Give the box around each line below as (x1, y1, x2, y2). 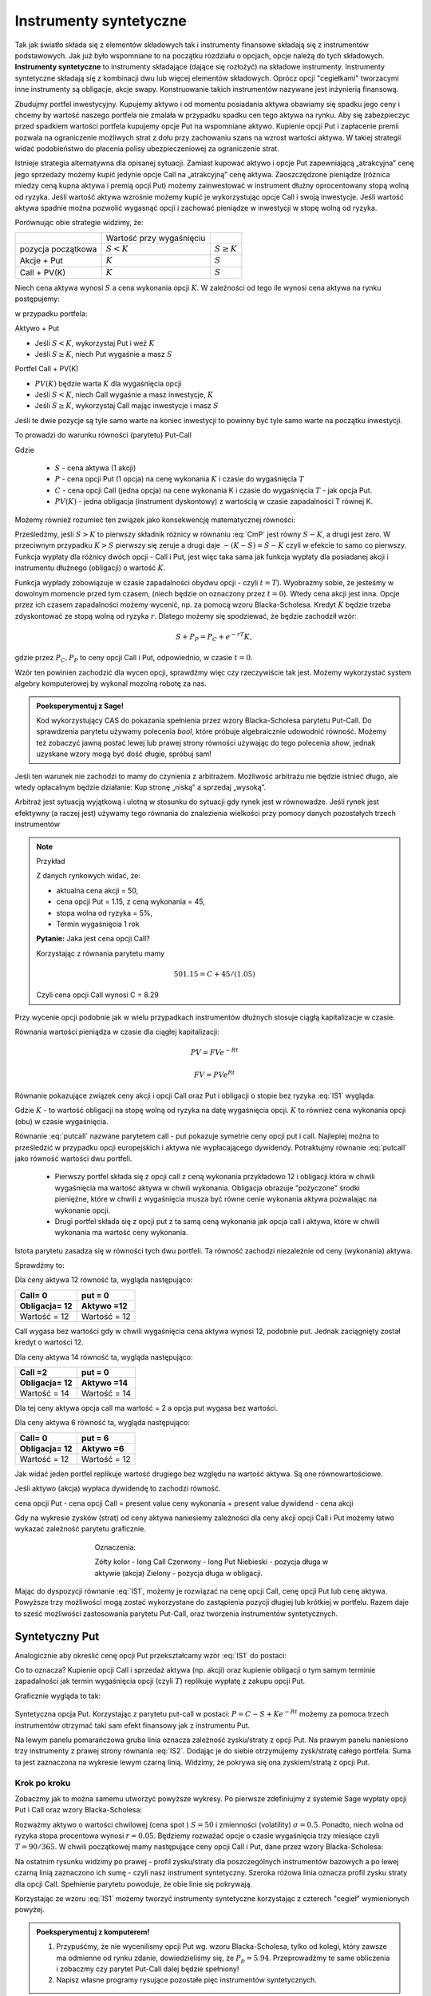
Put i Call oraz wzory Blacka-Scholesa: (14, 1805, 143, 1815)
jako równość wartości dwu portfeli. (14, 1154, 132, 1163)
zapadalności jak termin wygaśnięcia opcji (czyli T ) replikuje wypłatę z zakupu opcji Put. (14, 1677, 306, 1686)
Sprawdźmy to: (14, 1261, 65, 1270)
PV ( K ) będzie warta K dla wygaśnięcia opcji (34, 378, 182, 388)
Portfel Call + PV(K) (14, 364, 79, 374)
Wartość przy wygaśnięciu (105, 232, 206, 244)
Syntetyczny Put (14, 1630, 100, 1643)
